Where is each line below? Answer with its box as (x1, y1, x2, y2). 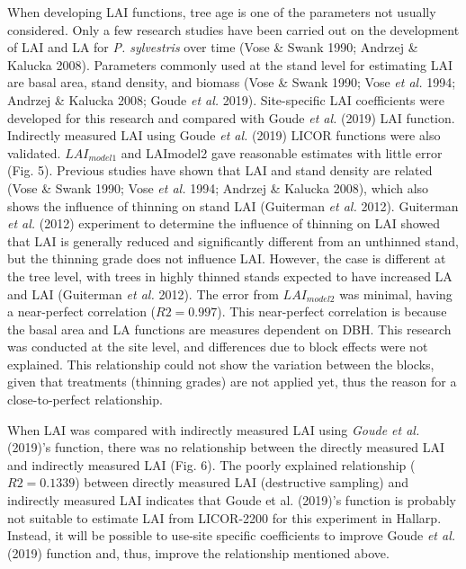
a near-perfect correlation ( (7, 302, 157, 321)
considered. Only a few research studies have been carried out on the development (7, 20, 460, 39)
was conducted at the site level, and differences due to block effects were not (7, 337, 428, 356)
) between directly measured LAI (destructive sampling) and (75, 473, 408, 492)
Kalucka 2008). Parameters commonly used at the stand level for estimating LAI (7, 55, 453, 74)
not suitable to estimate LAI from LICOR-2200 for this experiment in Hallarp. (7, 508, 442, 527)
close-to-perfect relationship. (7, 390, 163, 409)
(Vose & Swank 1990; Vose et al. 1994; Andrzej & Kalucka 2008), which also (7, 178, 429, 197)
